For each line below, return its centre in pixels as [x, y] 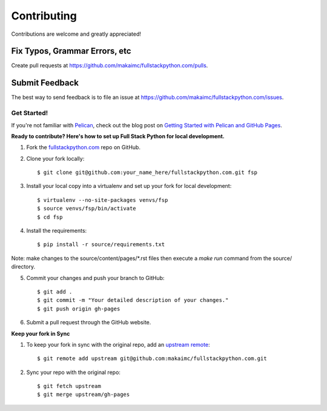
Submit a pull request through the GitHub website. [89, 322]
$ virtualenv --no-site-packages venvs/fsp [103, 200]
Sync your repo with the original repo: [74, 372]
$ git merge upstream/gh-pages [84, 395]
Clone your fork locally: [55, 158]
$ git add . [55, 292]
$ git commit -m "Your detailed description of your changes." [133, 300]
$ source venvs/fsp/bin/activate [87, 209]
